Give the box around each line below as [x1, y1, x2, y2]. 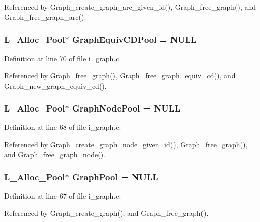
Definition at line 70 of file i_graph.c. [4, 53, 121, 64]
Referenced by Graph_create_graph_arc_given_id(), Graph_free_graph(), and [4, 2, 256, 12]
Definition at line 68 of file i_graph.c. [4, 122, 121, 132]
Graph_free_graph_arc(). [4, 11, 86, 22]
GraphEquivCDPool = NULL [72, 33, 197, 46]
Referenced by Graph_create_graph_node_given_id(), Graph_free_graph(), [4, 139, 248, 149]
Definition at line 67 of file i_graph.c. [4, 190, 121, 201]
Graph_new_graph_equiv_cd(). [4, 80, 107, 91]
